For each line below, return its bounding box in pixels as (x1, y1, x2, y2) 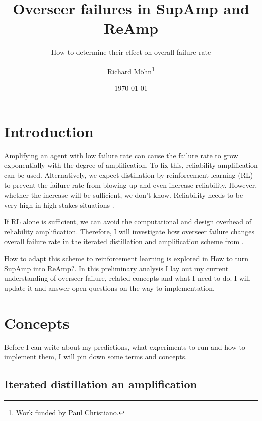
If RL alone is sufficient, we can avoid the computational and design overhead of (4, 216, 252, 227)
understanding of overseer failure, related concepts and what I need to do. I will (4, 273, 250, 283)
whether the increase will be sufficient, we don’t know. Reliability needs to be (4, 190, 243, 200)
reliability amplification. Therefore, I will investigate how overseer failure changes (4, 226, 255, 236)
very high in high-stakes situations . (4, 199, 114, 210)
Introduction (4, 121, 94, 141)
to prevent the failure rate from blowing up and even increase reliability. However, (4, 179, 257, 190)
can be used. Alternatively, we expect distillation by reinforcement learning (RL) (4, 169, 253, 180)
